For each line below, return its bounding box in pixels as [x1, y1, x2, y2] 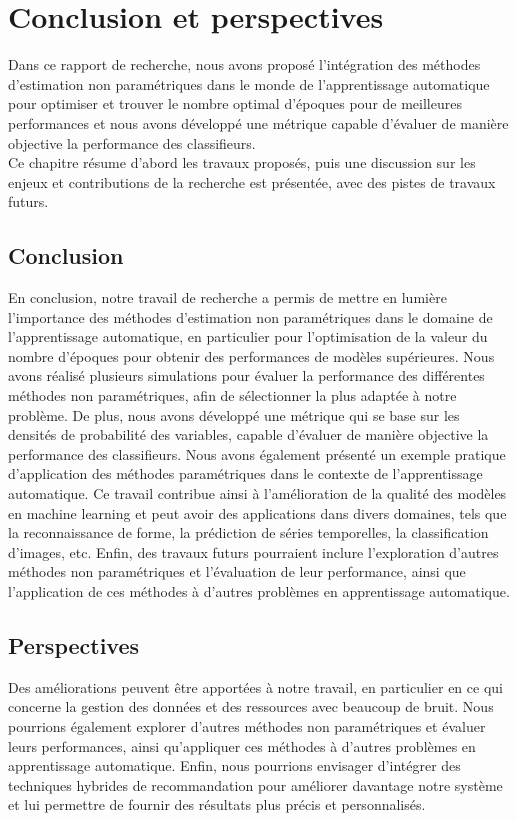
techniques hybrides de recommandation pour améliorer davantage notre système [8, 774, 503, 795]
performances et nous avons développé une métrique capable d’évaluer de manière [8, 112, 509, 133]
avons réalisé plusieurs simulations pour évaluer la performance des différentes [8, 365, 485, 386]
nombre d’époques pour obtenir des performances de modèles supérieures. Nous [8, 345, 495, 366]
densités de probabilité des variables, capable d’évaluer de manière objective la [8, 424, 489, 445]
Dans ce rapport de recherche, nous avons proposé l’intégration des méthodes [8, 54, 481, 75]
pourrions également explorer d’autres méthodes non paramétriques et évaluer [8, 715, 486, 736]
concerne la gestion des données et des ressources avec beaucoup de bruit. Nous [8, 696, 494, 717]
